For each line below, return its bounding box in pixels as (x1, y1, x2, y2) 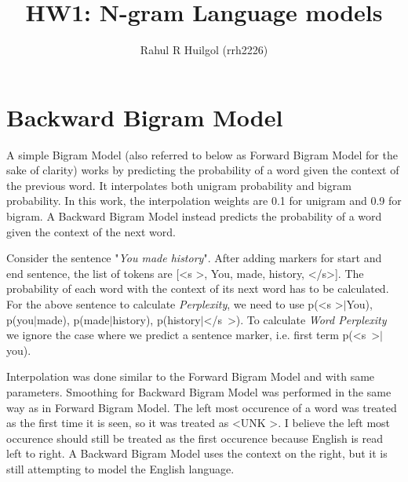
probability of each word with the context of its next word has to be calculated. (6, 280, 389, 297)
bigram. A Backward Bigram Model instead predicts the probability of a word (6, 208, 382, 225)
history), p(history (112, 311, 201, 327)
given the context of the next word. (6, 223, 176, 239)
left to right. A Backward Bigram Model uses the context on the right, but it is (6, 445, 388, 462)
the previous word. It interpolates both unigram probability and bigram (6, 177, 352, 193)
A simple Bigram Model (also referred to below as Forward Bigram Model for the (6, 146, 398, 162)
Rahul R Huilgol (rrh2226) (140, 42, 268, 58)
